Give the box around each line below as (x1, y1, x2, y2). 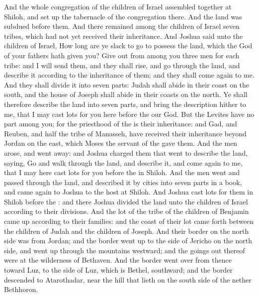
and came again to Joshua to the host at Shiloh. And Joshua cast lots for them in (4, 187, 253, 197)
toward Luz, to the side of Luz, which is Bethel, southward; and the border (4, 265, 233, 275)
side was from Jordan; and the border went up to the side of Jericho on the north (4, 235, 253, 246)
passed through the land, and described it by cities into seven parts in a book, (4, 177, 242, 187)
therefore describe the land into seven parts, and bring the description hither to (4, 99, 247, 109)
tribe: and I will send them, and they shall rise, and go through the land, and (4, 60, 240, 70)
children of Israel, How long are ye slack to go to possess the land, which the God (4, 40, 253, 51)
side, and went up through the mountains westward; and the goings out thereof (4, 245, 245, 255)
